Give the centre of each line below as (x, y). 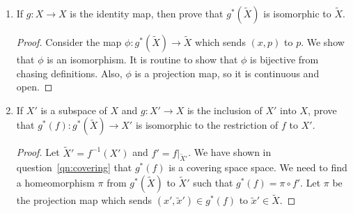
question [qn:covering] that (74, 167)
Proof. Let (38, 152)
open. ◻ (34, 87)
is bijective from (284, 59)
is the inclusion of (225, 110)
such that (213, 182)
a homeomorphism (55, 182)
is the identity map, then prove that (147, 13)
